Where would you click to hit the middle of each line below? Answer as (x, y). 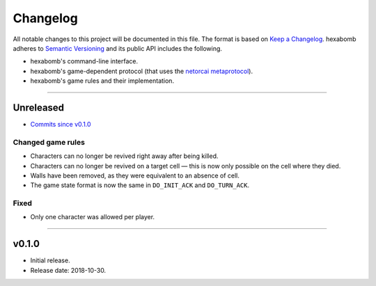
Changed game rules (49, 142)
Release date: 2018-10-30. (68, 270)
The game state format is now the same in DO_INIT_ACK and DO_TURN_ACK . (140, 185)
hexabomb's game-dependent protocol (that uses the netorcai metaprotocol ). (142, 71)
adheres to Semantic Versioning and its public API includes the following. (118, 48)
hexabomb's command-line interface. (84, 61)
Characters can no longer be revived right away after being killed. (124, 156)
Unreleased (39, 108)
